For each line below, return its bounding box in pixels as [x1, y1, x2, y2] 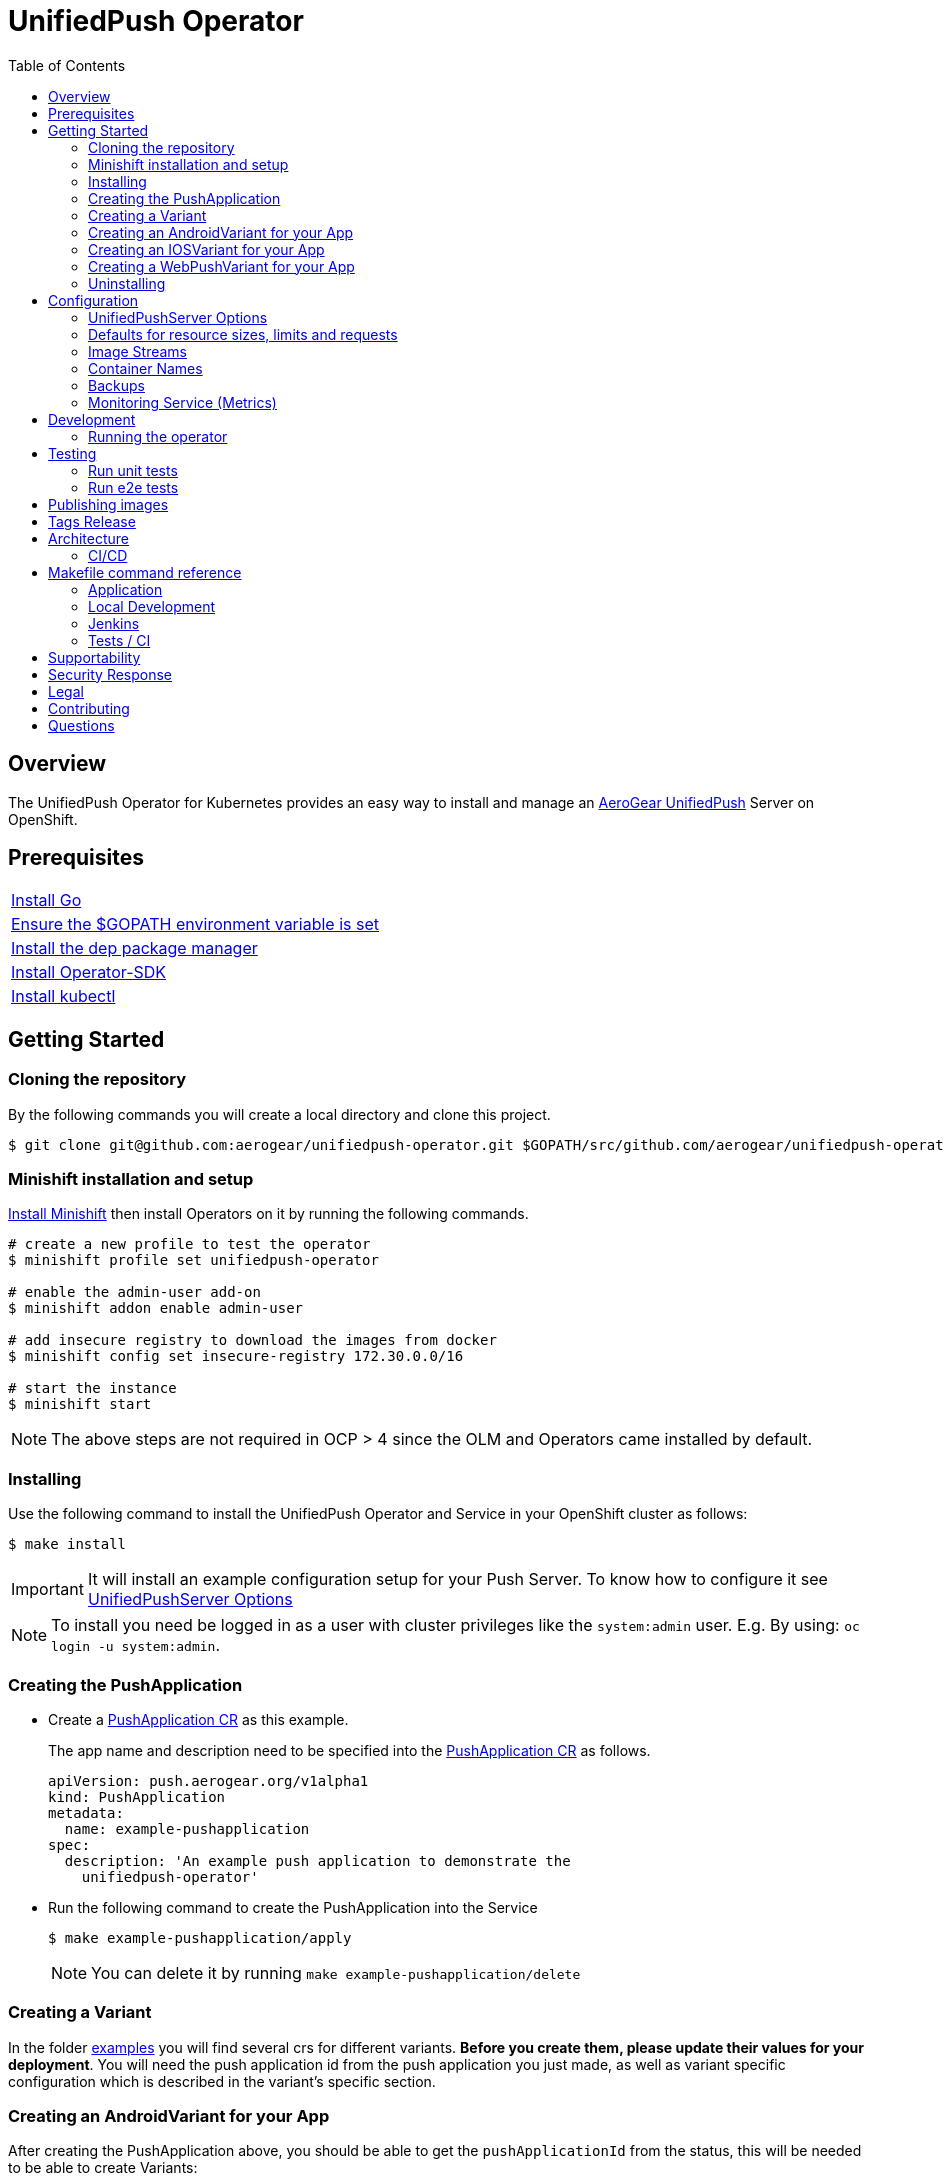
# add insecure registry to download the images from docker [8, 1332, 497, 1349]
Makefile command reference [48, 563, 242, 581]
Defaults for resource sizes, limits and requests [88, 325, 398, 343]
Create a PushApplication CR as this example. [48, 1710, 349, 1728]
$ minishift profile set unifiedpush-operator [8, 1252, 379, 1269]
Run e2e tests [88, 478, 179, 496]
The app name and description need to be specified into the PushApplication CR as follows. [48, 1741, 651, 1759]
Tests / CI [88, 631, 151, 649]
